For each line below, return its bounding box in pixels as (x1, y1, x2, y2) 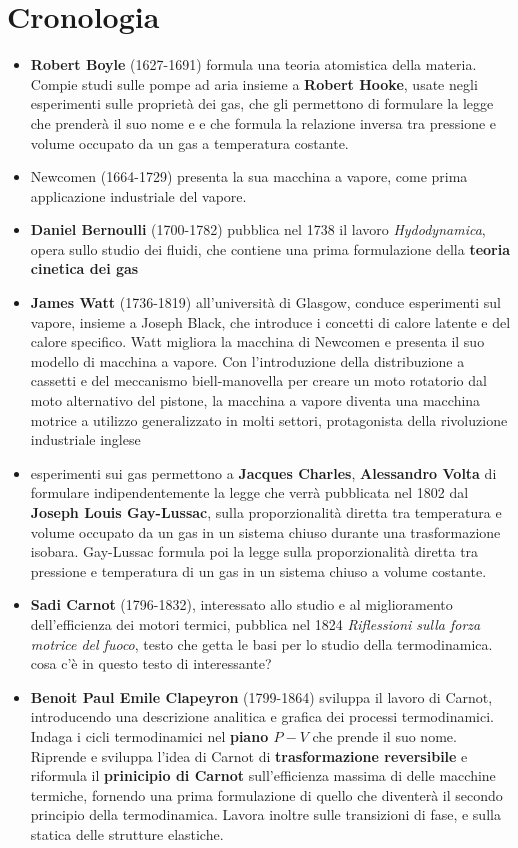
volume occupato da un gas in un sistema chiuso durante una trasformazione (30, 521, 501, 542)
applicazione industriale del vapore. (30, 185, 247, 206)
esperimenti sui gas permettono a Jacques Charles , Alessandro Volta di (30, 462, 497, 483)
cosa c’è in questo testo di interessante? (30, 653, 272, 674)
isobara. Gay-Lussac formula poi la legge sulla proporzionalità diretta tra (30, 541, 479, 562)
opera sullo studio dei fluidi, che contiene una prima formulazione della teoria (30, 238, 510, 259)
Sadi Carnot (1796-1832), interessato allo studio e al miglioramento (30, 594, 453, 615)
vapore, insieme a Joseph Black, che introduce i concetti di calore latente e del (30, 311, 511, 332)
